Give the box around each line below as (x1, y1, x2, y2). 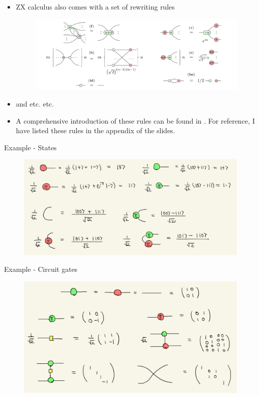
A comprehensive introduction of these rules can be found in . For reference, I (16, 115, 255, 126)
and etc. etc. (16, 98, 54, 109)
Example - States (4, 142, 57, 152)
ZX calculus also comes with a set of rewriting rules (16, 2, 175, 12)
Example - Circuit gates (4, 264, 78, 274)
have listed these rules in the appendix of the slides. (16, 125, 175, 136)
